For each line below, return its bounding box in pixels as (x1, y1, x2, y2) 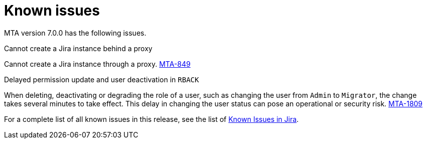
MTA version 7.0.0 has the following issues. (4, 28, 147, 37)
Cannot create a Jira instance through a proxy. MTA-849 (4, 59, 191, 68)
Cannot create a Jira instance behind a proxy (4, 44, 153, 53)
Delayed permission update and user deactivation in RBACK (4, 75, 199, 84)
